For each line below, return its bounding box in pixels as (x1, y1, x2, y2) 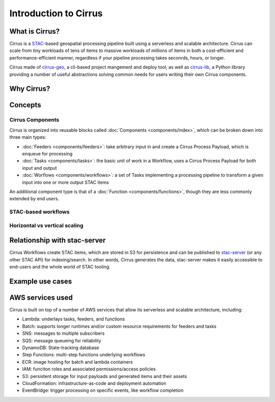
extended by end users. (9, 196, 60, 202)
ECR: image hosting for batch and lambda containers (22, 359, 133, 365)
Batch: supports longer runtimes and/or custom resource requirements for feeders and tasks (22, 323, 216, 329)
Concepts (9, 101, 41, 110)
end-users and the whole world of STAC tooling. (9, 264, 111, 270)
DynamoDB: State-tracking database (22, 344, 99, 351)
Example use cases (9, 277, 72, 285)
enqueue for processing (22, 150, 73, 156)
